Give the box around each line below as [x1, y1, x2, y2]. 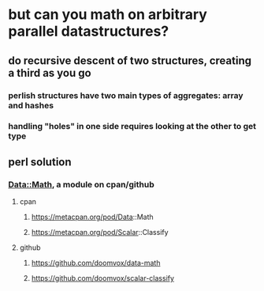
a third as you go [8, 66, 92, 80]
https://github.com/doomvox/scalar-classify [31, 274, 175, 283]
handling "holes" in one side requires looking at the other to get [8, 121, 256, 132]
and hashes [8, 100, 54, 111]
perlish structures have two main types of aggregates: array [8, 89, 244, 100]
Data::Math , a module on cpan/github [8, 179, 155, 190]
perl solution [8, 155, 73, 168]
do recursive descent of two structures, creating [8, 54, 252, 67]
